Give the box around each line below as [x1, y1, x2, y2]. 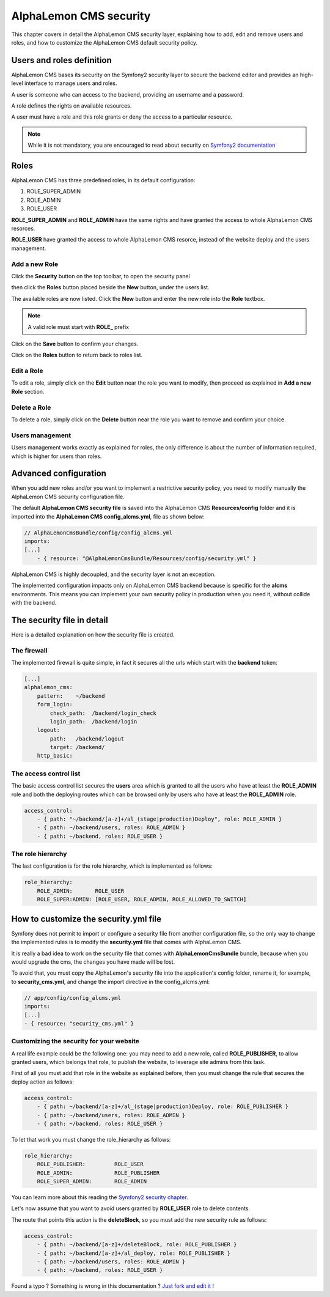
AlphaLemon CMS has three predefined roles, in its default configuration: [11, 177, 196, 184]
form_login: [37, 701, 73, 708]
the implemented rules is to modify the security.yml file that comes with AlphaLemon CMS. [11, 939, 242, 946]
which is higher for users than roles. [11, 453, 102, 460]
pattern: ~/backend [37, 692, 105, 700]
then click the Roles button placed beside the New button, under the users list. [11, 284, 210, 291]
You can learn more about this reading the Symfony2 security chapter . [11, 1194, 189, 1201]
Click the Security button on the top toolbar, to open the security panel [11, 272, 191, 279]
